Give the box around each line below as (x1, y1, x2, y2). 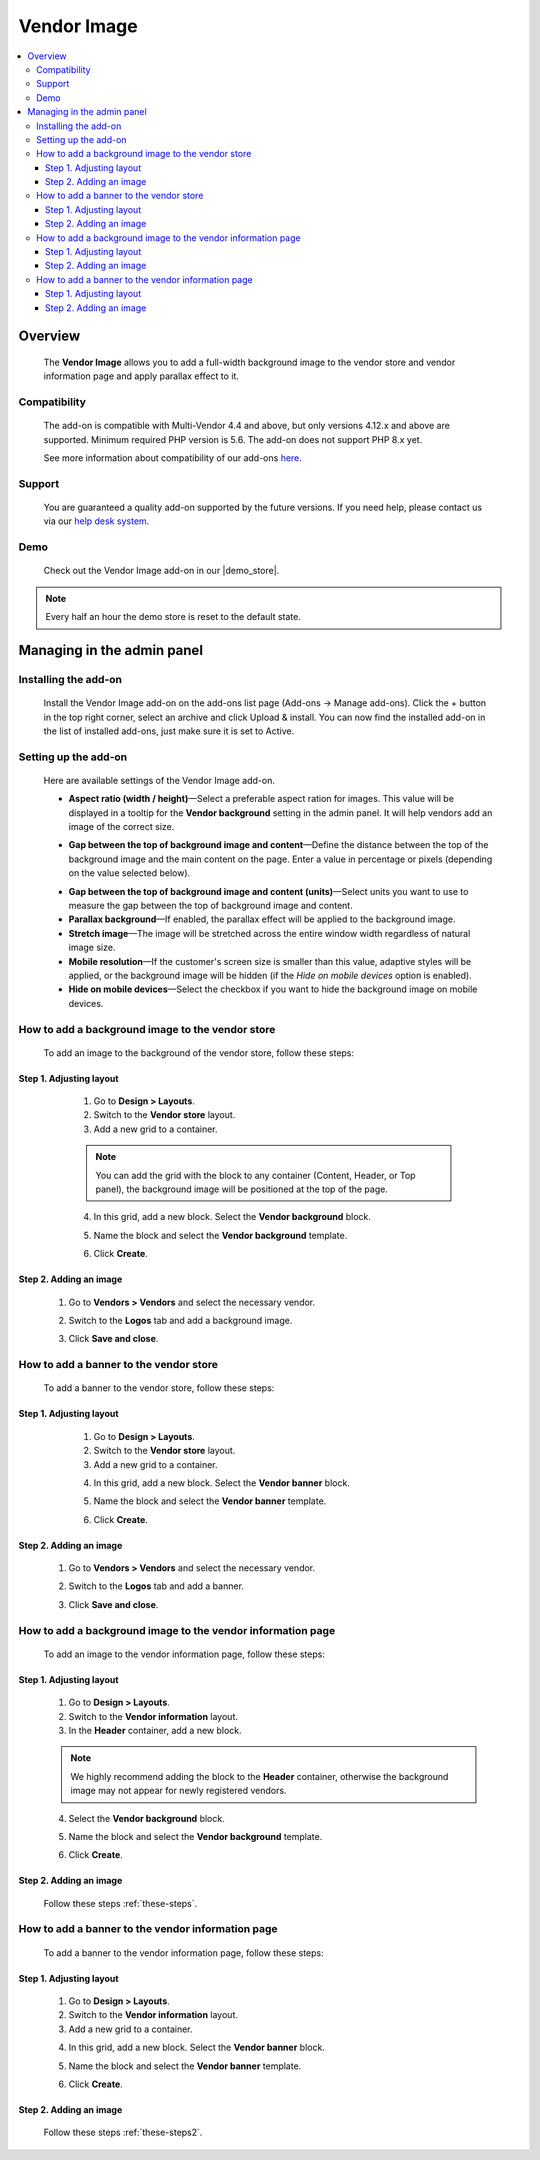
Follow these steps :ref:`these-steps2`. (43, 2126, 203, 2139)
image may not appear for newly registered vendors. (70, 1785, 287, 1797)
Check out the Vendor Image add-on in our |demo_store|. (43, 565, 280, 577)
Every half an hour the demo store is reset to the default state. (45, 611, 302, 623)
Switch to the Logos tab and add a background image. (68, 1315, 293, 1326)
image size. (68, 941, 116, 954)
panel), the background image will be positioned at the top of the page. (95, 1183, 389, 1195)
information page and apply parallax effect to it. (43, 370, 240, 382)
